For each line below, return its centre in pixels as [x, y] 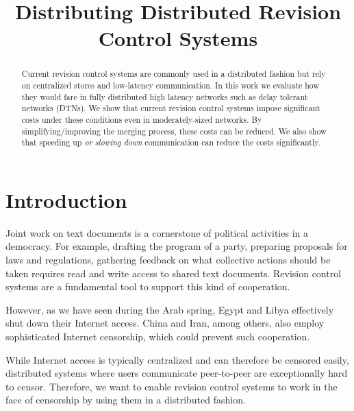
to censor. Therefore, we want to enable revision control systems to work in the [172, 386]
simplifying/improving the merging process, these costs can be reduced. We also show [174, 131]
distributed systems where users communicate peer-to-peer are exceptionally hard [177, 373]
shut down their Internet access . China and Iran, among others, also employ [165, 323]
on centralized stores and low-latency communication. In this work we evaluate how [170, 85]
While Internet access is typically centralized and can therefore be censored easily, [177, 359]
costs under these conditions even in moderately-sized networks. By [142, 119]
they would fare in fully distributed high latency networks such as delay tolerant [165, 96]
